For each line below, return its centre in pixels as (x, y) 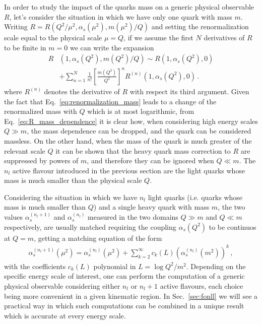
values (14, 217)
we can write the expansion (112, 47)
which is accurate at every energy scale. (65, 315)
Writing (16, 26)
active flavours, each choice (202, 285)
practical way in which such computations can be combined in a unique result (124, 306)
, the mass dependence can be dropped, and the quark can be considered (139, 131)
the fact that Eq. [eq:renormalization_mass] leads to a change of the (110, 101)
